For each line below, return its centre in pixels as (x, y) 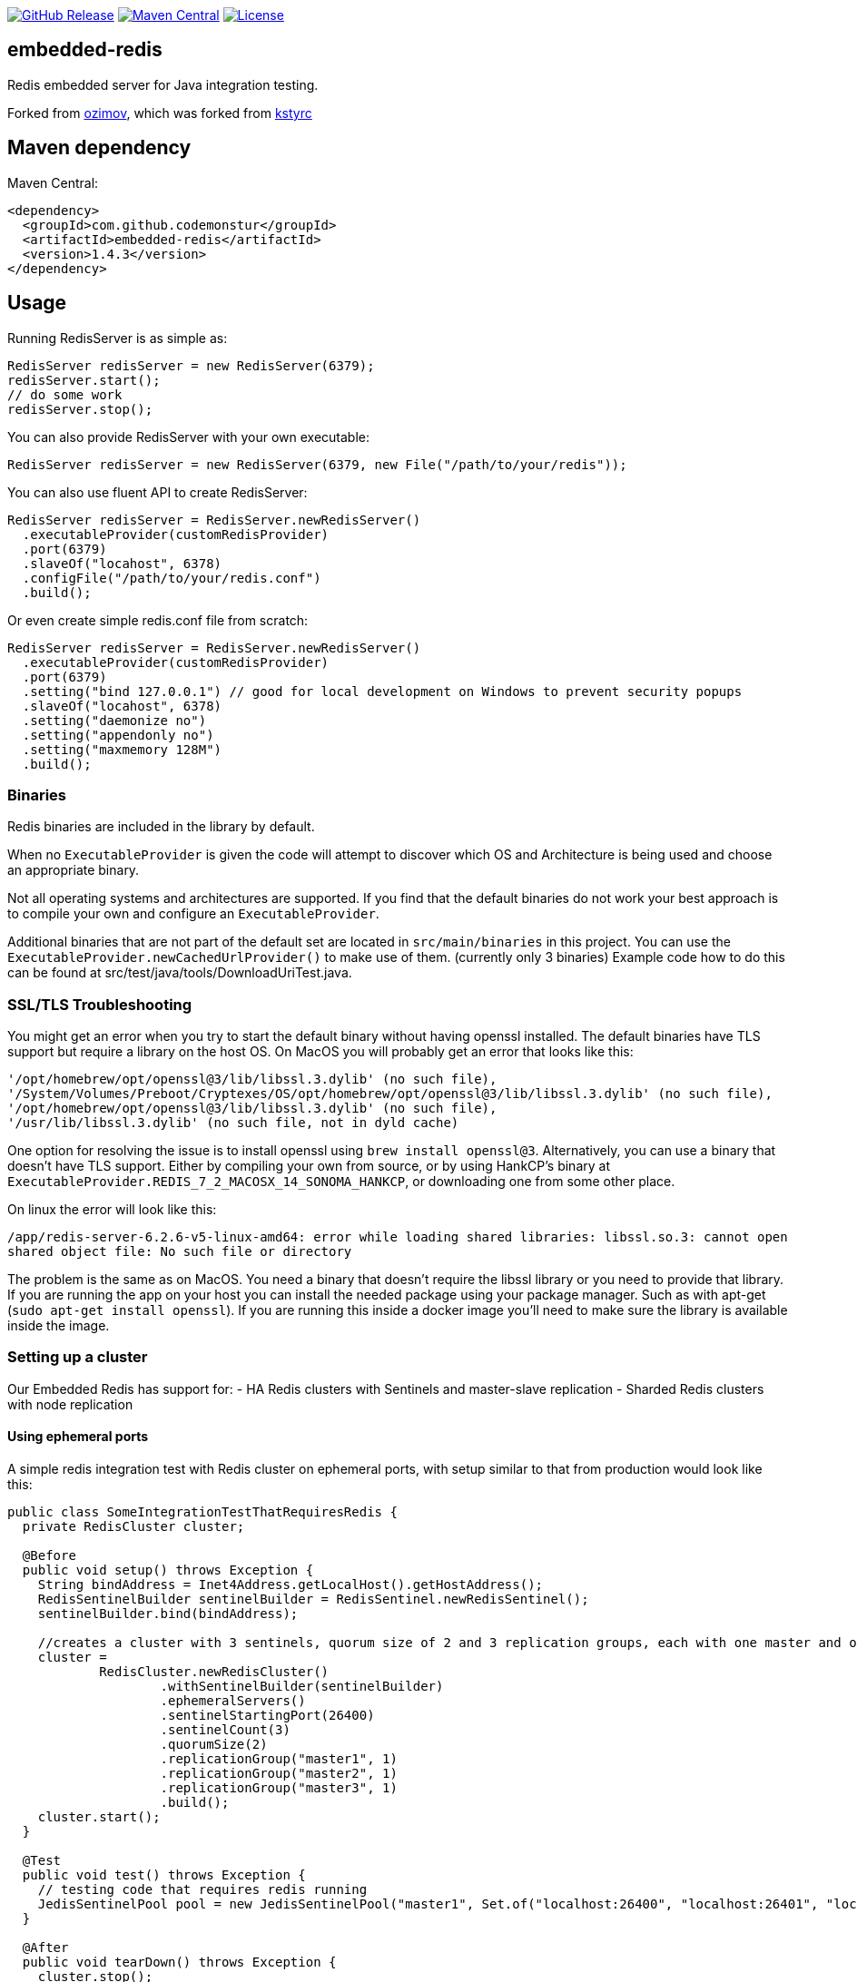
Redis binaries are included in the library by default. (161, 827)
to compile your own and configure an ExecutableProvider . (193, 914)
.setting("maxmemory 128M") (122, 749)
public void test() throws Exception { (164, 1875)
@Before (49, 1555)
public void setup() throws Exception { (168, 1570)
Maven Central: (53, 182)
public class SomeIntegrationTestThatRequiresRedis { (202, 1512)
